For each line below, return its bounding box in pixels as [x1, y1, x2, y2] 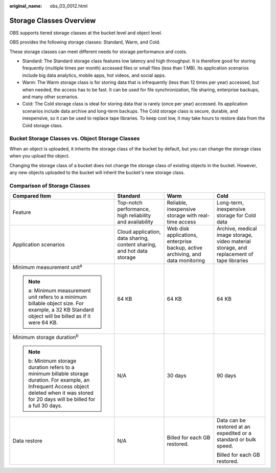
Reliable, [167, 199, 188, 207]
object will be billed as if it [28, 312, 91, 320]
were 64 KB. [28, 319, 58, 326]
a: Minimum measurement [28, 287, 91, 294]
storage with [167, 212, 197, 219]
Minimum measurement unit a [12, 263, 82, 271]
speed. [216, 442, 234, 449]
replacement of [216, 251, 254, 258]
